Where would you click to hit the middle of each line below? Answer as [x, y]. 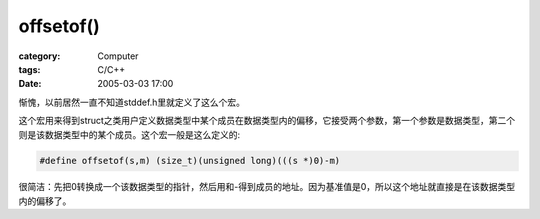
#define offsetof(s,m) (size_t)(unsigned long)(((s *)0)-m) [190, 161]
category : [39, 56]
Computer [118, 56]
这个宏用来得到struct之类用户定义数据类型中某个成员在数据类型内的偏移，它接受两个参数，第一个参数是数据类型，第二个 [267, 121]
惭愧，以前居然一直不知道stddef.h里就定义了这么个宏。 [131, 102]
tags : [29, 69]
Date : [30, 84]
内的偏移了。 [45, 201]
